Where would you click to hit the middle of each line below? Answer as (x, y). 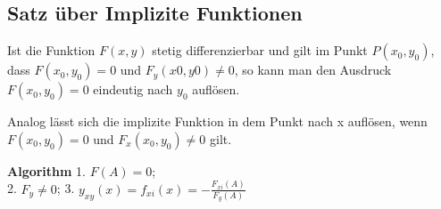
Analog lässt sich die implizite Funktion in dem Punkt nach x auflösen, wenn (217, 121)
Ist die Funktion (51, 50)
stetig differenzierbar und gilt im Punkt (260, 50)
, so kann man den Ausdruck (313, 70)
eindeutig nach (133, 89)
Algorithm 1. (47, 170)
